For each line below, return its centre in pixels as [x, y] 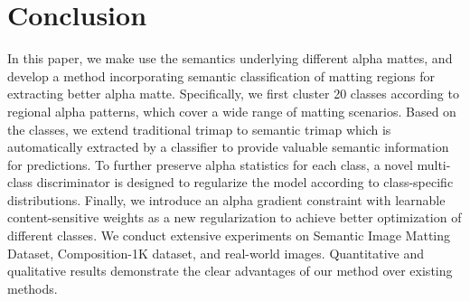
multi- [434, 164]
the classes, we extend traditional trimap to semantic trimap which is [199, 129]
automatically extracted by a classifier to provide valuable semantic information [228, 147]
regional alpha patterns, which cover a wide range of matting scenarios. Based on [232, 111]
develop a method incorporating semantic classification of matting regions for [221, 75]
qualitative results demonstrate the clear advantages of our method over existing [230, 271]
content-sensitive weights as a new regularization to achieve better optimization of [235, 217]
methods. [33, 288]
